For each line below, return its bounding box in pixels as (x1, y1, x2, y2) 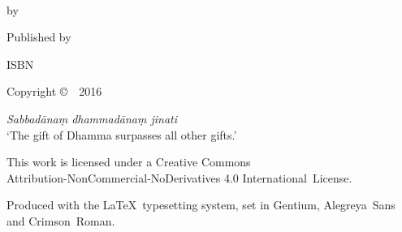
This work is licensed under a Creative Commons (6, 153, 251, 170)
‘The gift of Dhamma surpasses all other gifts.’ (6, 126, 237, 143)
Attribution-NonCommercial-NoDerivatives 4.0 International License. (6, 169, 352, 186)
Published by (6, 28, 71, 45)
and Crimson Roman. (6, 212, 115, 229)
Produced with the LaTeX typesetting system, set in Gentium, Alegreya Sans (6, 196, 396, 213)
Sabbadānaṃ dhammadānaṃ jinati (6, 110, 178, 127)
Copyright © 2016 (6, 83, 102, 100)
